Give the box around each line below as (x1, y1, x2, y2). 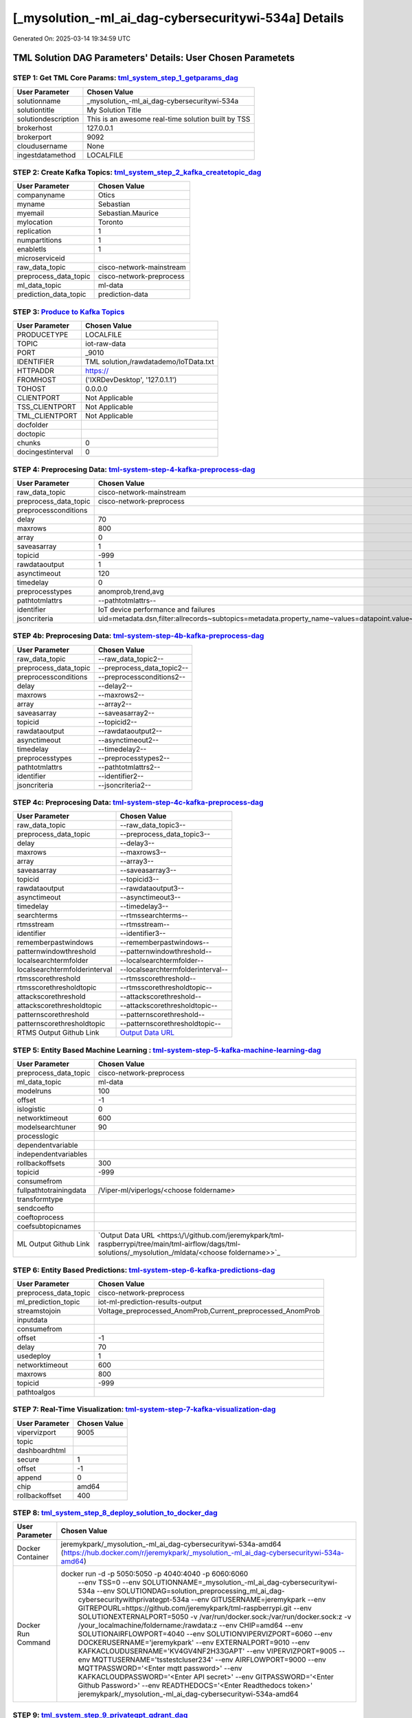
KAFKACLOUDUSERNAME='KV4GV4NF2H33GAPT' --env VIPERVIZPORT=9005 (78, 1647, 337, 1656)
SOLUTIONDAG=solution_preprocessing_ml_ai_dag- (117, 1586, 285, 1596)
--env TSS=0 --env (78, 1578, 141, 1587)
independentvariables (16, 1150, 88, 1159)
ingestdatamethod (16, 150, 76, 159)
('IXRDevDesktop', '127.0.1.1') (84, 375, 177, 385)
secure (16, 1454, 40, 1464)
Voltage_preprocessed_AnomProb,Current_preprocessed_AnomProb (98, 1306, 321, 1315)
